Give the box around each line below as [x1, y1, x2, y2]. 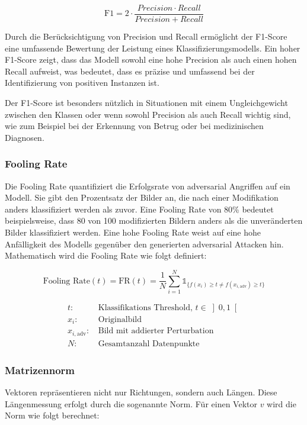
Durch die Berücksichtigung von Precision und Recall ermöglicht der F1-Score [5, 30, 287, 43]
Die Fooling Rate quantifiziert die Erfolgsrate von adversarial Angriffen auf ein [5, 179, 290, 192]
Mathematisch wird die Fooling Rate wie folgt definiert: [5, 249, 207, 262]
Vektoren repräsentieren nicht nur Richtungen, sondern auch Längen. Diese [5, 386, 277, 398]
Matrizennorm [5, 362, 75, 377]
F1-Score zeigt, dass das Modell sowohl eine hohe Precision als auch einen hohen [5, 53, 297, 66]
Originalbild [98, 315, 142, 324]
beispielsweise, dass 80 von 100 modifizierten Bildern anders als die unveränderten [5, 214, 303, 227]
